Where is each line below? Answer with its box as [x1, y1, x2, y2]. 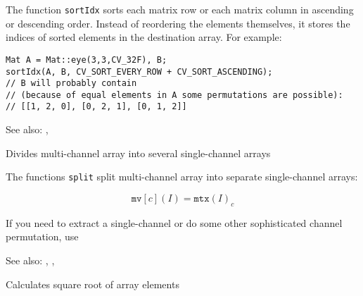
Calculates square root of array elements [6, 276, 179, 291]
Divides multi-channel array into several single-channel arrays [6, 145, 271, 160]
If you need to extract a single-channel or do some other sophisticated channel [6, 215, 343, 230]
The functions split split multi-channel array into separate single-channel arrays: [6, 169, 358, 184]
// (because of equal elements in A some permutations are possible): [6, 90, 343, 100]
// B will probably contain [6, 78, 137, 89]
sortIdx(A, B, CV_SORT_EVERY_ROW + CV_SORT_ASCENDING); [6, 66, 273, 77]
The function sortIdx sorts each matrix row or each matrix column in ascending [6, 2, 354, 16]
